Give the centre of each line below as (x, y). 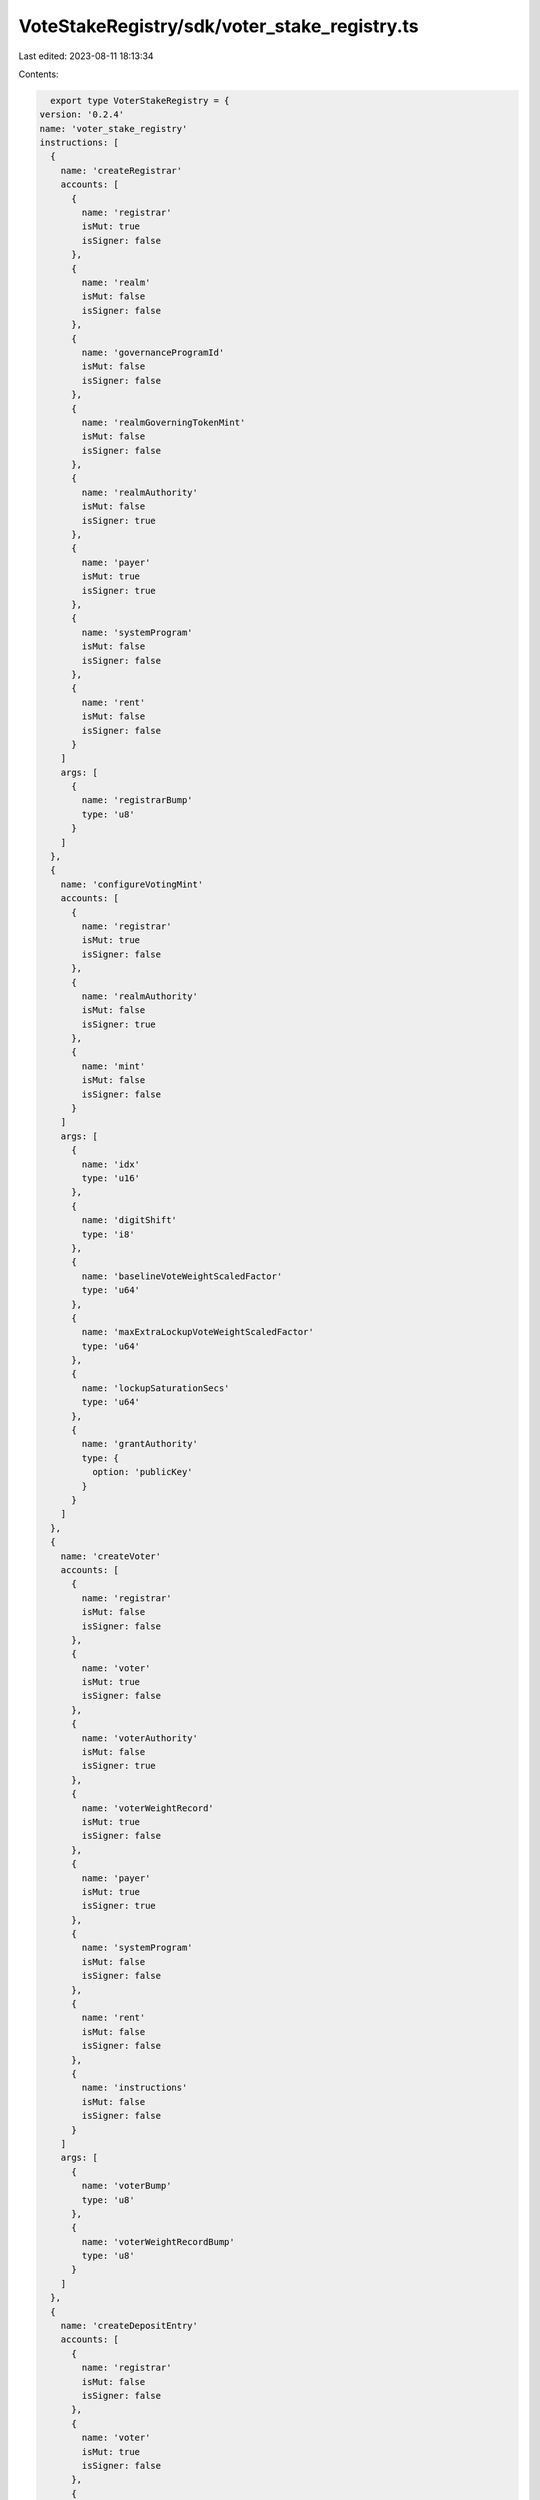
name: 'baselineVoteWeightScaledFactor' (182, 1276)
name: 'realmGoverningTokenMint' (163, 422)
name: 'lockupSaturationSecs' (155, 1388)
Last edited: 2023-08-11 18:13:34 (86, 56)
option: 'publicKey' (142, 1472)
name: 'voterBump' (126, 2186)
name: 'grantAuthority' (140, 1444)
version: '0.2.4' (82, 114)
